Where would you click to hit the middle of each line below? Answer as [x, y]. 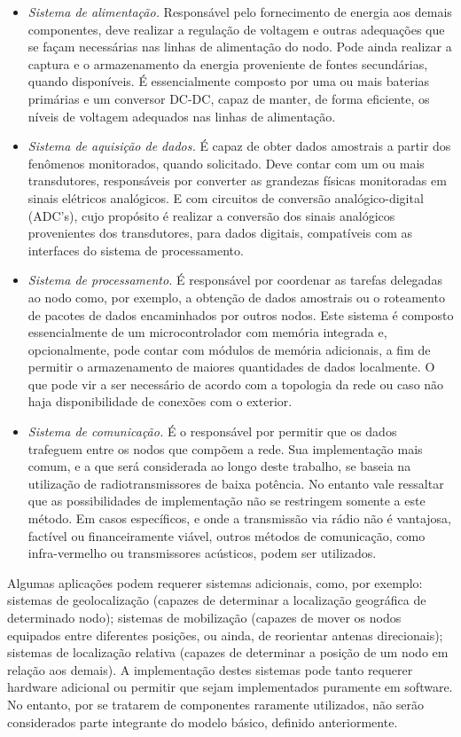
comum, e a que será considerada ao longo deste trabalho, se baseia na [219, 466]
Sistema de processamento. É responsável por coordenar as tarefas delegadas [235, 280]
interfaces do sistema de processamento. [136, 250]
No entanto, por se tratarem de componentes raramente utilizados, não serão [215, 704]
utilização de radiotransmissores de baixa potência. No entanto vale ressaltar [236, 483]
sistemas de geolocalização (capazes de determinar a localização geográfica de [217, 600]
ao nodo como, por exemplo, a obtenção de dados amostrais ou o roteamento [236, 297]
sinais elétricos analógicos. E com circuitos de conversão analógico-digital [226, 197]
